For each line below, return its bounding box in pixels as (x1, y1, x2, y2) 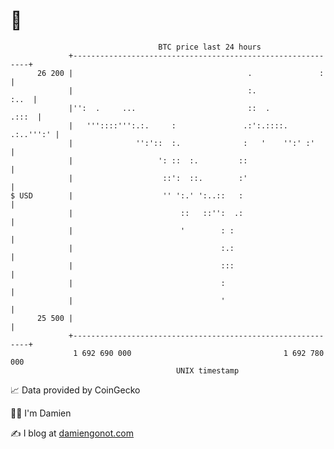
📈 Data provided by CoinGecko (10, 384, 141, 396)
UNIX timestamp (175, 365, 240, 376)
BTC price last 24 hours (158, 42, 262, 52)
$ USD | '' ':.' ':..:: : (10, 190, 244, 201)
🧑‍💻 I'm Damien (10, 407, 72, 419)
